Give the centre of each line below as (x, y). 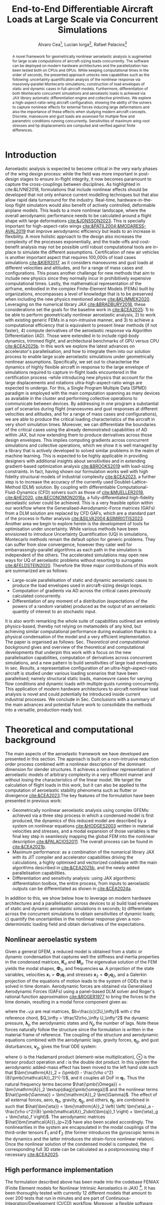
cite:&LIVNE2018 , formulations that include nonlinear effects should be (77, 190)
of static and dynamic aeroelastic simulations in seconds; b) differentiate (79, 909)
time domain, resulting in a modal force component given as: (66, 1002)
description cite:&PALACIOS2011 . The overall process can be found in (82, 842)
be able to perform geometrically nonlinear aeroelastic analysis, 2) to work (81, 315)
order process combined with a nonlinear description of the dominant (75, 764)
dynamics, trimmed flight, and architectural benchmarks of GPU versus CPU (82, 341)
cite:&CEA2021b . (29, 847)
